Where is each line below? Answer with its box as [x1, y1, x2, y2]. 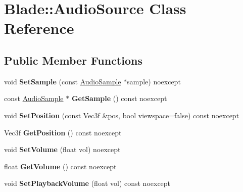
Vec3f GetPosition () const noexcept [4, 127, 122, 137]
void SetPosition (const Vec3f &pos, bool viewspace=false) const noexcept [4, 110, 239, 120]
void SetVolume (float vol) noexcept [4, 144, 121, 155]
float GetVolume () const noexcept [4, 161, 117, 171]
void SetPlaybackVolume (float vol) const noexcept [4, 178, 171, 188]
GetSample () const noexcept [71, 93, 167, 104]
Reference [4, 18, 74, 38]
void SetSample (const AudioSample [4, 76, 121, 86]
